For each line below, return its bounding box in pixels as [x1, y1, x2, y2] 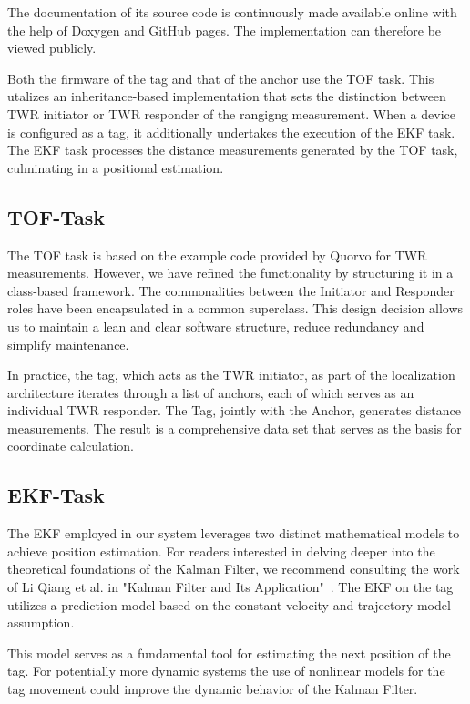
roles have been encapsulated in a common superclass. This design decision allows [7, 299, 464, 318]
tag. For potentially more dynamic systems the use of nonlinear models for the [7, 661, 445, 680]
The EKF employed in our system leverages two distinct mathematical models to [7, 524, 460, 543]
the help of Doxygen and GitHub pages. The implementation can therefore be [7, 20, 442, 39]
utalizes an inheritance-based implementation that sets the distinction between [7, 87, 446, 106]
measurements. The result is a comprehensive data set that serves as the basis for [7, 418, 462, 437]
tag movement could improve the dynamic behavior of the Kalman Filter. [7, 679, 418, 699]
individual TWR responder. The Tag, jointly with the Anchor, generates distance [7, 401, 462, 420]
